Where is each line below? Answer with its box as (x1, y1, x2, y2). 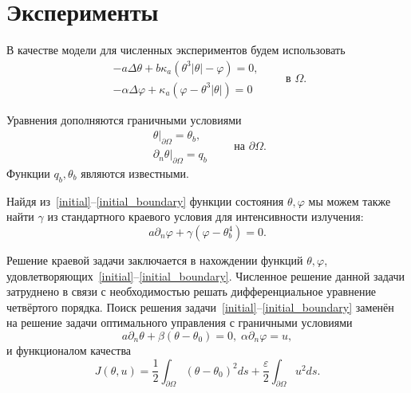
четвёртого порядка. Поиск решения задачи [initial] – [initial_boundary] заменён (6, 298, 394, 315)
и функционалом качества (6, 341, 132, 358)
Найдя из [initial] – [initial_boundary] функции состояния (6, 192, 284, 209)
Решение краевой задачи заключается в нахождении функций (6, 252, 303, 269)
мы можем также (308, 192, 391, 209)
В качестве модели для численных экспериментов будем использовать (6, 41, 346, 58)
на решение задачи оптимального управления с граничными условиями (6, 314, 353, 331)
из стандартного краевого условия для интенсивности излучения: (47, 208, 364, 225)
